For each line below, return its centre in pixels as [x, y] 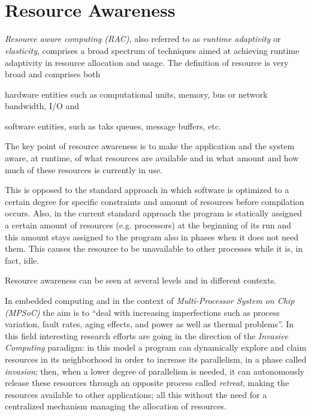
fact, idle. [22, 260]
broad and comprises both [53, 74]
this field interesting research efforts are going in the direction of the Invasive [147, 335]
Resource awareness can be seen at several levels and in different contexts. [141, 280]
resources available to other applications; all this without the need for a [136, 394]
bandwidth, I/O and [42, 106]
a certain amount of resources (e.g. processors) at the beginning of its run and [148, 225]
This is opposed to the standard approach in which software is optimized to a [147, 190]
